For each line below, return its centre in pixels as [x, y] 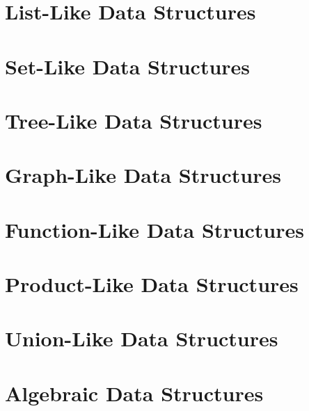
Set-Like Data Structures [128, 66]
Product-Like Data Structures [152, 284]
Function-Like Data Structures [154, 229]
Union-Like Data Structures [142, 338]
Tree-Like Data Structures [134, 120]
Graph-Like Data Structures [143, 175]
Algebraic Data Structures [134, 393]
